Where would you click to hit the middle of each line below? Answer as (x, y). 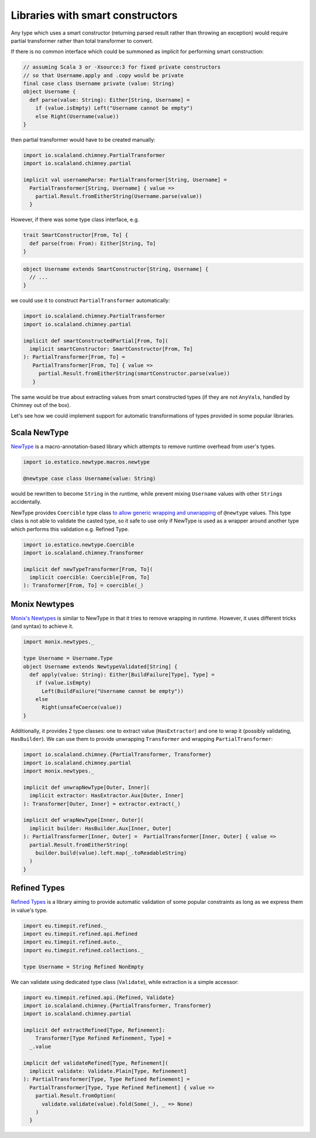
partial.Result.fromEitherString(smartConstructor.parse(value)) (134, 374)
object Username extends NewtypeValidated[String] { (100, 667)
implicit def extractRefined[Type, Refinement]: (94, 1030)
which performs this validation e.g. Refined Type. (70, 529)
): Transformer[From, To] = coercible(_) (83, 585)
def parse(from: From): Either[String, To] (93, 243)
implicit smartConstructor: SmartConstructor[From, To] (111, 349)
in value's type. (29, 910)
